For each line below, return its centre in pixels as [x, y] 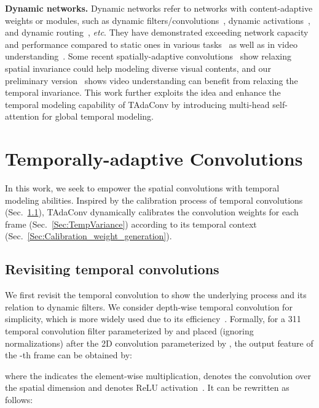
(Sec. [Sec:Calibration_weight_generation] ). [89, 236]
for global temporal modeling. [98, 116]
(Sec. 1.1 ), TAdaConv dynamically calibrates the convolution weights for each [152, 212]
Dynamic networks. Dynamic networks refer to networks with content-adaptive [159, 8]
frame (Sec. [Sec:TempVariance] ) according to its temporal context [131, 224]
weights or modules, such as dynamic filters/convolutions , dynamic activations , [158, 20]
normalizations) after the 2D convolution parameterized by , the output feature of [159, 343]
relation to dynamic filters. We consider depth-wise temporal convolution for [149, 306]
